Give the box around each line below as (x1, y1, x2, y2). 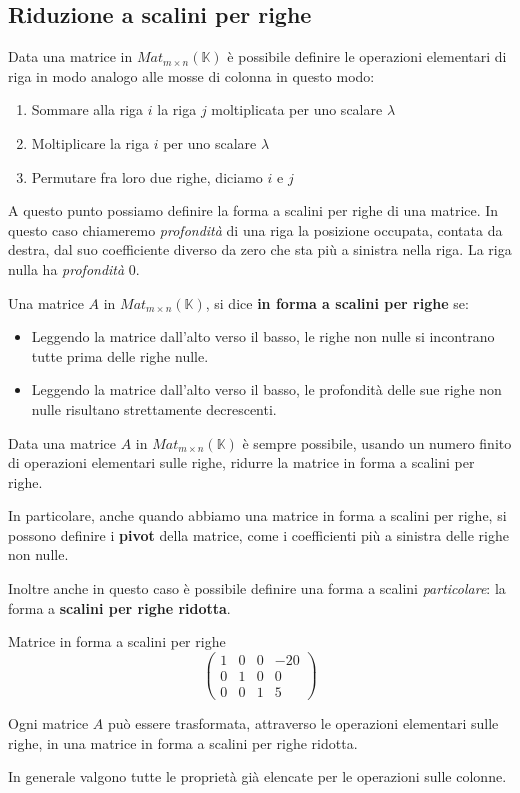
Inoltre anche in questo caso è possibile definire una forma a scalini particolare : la (8, 578, 506, 599)
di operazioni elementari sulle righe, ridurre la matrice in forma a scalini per (8, 452, 475, 473)
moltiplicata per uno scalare (211, 99, 383, 120)
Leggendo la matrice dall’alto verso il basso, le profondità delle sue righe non (31, 379, 502, 400)
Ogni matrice (8, 713, 89, 734)
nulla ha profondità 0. (8, 258, 140, 279)
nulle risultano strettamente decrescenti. (31, 398, 277, 419)
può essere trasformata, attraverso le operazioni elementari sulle (107, 713, 499, 734)
